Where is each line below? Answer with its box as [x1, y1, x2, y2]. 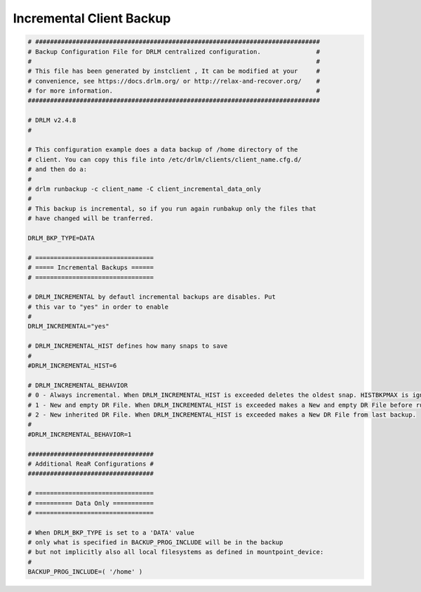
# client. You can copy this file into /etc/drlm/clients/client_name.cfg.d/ [27, 155, 302, 163]
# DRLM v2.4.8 [27, 116, 76, 124]
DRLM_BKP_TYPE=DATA [27, 234, 95, 242]
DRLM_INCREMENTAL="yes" [27, 323, 110, 330]
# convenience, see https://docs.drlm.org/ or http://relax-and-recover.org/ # [27, 77, 321, 85]
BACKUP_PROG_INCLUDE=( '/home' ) [27, 568, 143, 576]
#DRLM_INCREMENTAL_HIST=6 [27, 362, 117, 370]
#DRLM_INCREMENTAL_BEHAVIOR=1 [27, 430, 132, 438]
